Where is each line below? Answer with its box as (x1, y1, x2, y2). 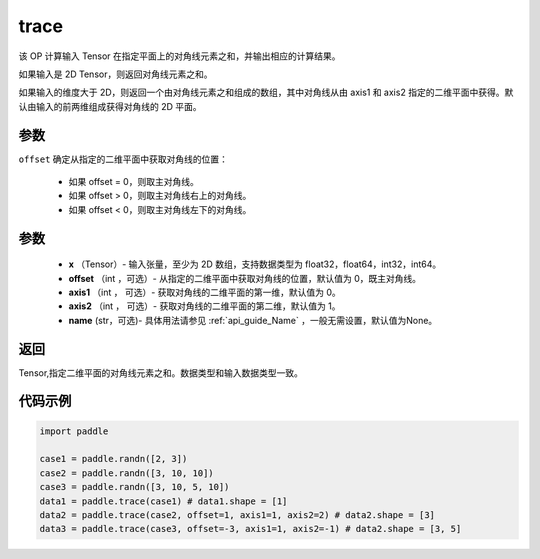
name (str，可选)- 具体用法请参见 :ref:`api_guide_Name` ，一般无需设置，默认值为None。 (68, 314, 438, 326)
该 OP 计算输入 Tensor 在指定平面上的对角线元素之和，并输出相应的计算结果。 (18, 50, 341, 62)
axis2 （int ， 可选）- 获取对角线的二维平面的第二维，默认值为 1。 (68, 300, 341, 312)
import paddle (39, 425, 109, 437)
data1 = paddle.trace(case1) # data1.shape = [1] (39, 495, 288, 507)
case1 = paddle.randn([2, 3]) (39, 453, 188, 465)
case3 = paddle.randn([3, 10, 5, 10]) (39, 481, 230, 493)
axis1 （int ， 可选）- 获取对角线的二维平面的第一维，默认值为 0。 (68, 286, 342, 298)
